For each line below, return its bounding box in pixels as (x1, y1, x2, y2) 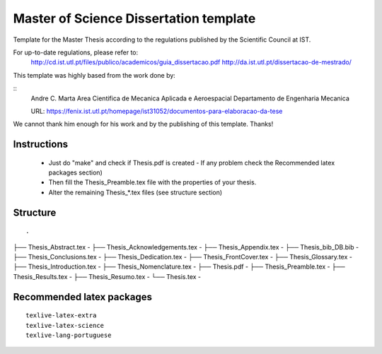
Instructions (13, 138, 69, 151)
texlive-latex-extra (25, 312, 97, 319)
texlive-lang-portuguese (25, 331, 112, 339)
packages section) (48, 168, 103, 177)
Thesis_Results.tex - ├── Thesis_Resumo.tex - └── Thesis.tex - (13, 272, 202, 281)
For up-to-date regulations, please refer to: (13, 48, 138, 57)
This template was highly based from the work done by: (13, 71, 176, 79)
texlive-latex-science (25, 321, 105, 329)
